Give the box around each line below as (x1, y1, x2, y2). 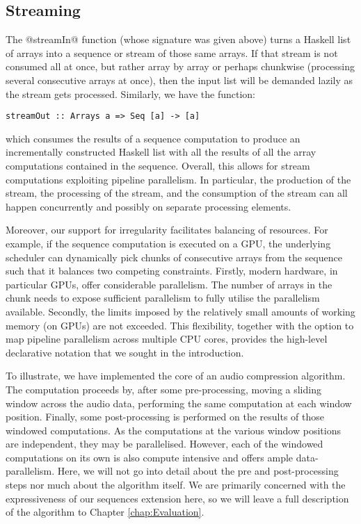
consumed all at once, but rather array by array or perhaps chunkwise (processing (6, 59, 355, 74)
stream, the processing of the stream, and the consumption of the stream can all (6, 186, 348, 200)
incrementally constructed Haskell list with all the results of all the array (6, 145, 316, 159)
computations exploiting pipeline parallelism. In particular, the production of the (6, 172, 351, 186)
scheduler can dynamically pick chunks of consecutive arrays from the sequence (6, 249, 342, 264)
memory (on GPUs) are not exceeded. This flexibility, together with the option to (6, 318, 354, 332)
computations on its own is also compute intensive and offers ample (6, 450, 294, 464)
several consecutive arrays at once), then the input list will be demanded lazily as (6, 72, 353, 87)
